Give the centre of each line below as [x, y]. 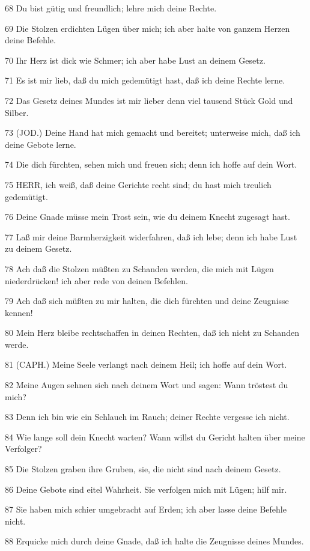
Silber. [17, 112]
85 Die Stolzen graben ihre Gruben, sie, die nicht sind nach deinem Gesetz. [143, 469]
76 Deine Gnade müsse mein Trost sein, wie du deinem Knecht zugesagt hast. [147, 217]
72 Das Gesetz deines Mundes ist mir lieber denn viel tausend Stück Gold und [149, 100]
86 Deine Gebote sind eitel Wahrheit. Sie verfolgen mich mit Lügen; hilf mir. [146, 489]
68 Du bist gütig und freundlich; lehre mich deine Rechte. [111, 8]
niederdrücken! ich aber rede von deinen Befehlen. [96, 280]
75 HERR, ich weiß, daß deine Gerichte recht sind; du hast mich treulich [138, 184]
